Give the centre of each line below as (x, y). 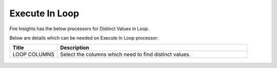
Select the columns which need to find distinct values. (125, 55)
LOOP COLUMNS (34, 55)
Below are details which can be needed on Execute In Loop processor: (84, 38)
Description (75, 48)
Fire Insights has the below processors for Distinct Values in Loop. (80, 29)
